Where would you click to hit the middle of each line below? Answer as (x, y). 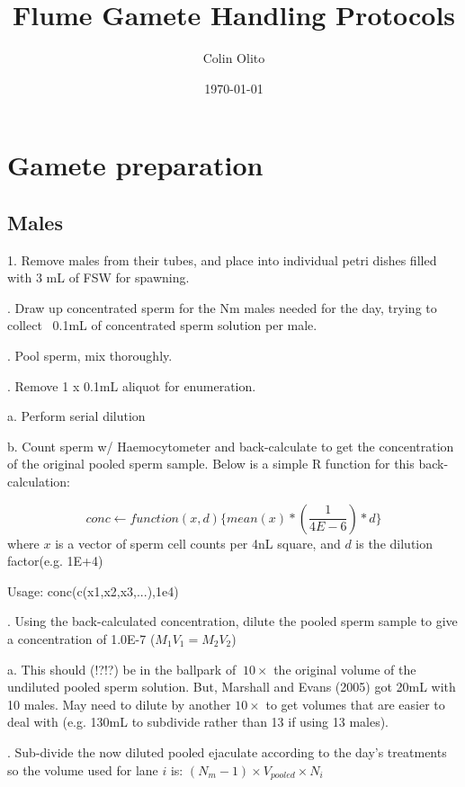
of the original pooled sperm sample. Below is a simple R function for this (211, 464)
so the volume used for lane (83, 769)
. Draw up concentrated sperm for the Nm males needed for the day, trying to (222, 307)
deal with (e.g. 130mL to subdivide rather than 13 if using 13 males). (198, 722)
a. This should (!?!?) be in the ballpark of (122, 669)
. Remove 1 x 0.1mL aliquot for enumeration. (132, 385)
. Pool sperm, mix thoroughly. (90, 356)
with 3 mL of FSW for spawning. (98, 277)
